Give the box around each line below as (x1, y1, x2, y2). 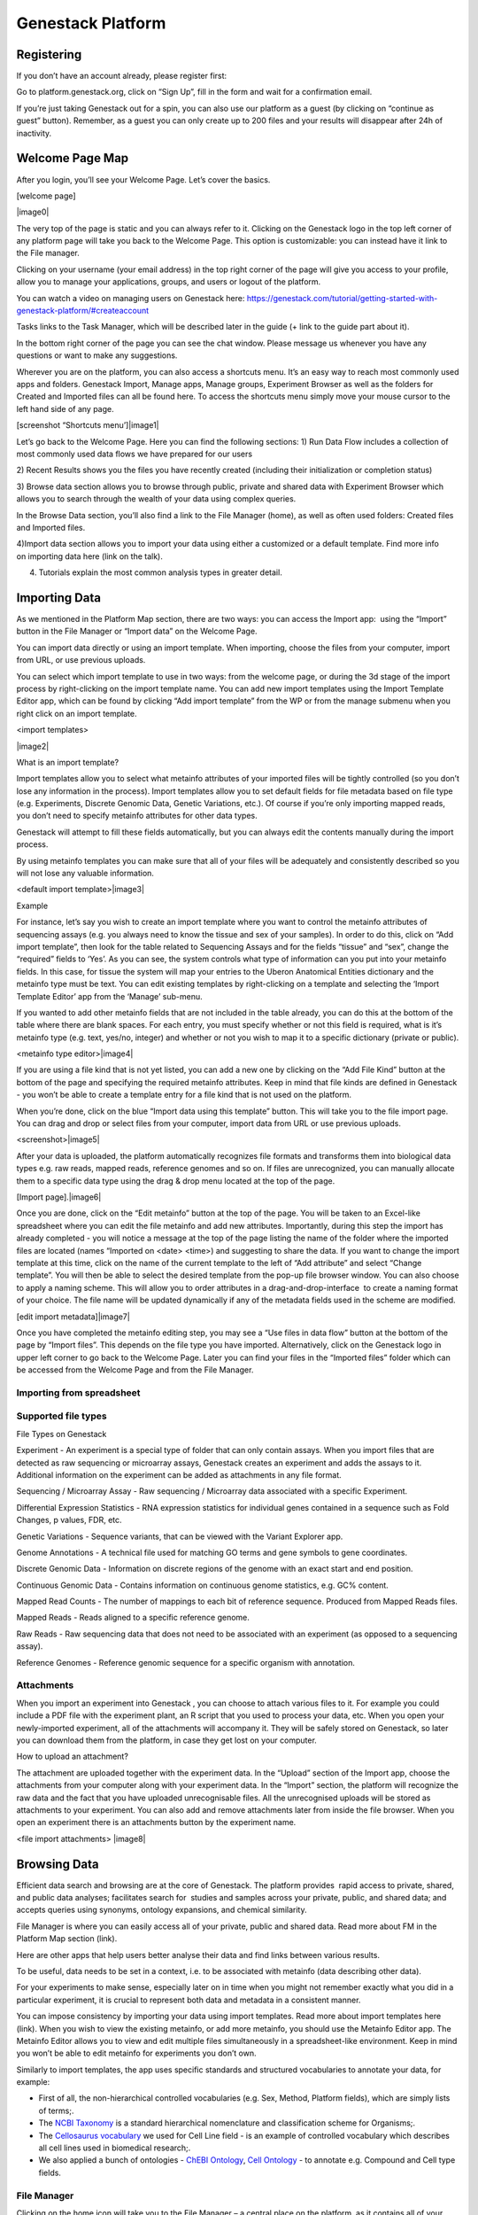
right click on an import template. (16, 708, 137, 719)
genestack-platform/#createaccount (16, 306, 150, 316)
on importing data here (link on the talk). (16, 550, 164, 562)
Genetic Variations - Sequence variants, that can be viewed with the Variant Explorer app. (16, 1531, 343, 1542)
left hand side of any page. (16, 403, 114, 414)
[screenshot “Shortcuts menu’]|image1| (16, 420, 159, 431)
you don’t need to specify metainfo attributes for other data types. (16, 811, 258, 821)
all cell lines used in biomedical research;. (38, 2142, 191, 2153)
